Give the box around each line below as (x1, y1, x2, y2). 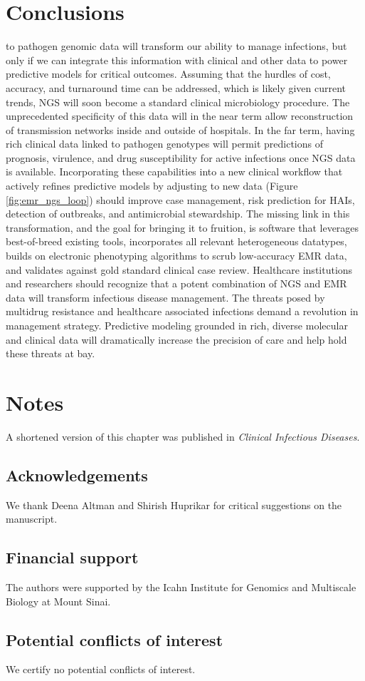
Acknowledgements (6, 464, 148, 486)
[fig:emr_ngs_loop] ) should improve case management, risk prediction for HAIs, (6, 192, 355, 207)
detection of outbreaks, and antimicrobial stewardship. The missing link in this (6, 206, 350, 221)
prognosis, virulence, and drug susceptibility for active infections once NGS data (6, 150, 356, 165)
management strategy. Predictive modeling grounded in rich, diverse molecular (6, 318, 348, 332)
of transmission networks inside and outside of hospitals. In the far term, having (6, 122, 355, 137)
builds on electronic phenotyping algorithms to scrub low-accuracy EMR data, (6, 248, 347, 263)
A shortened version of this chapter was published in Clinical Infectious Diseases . (6, 429, 360, 444)
